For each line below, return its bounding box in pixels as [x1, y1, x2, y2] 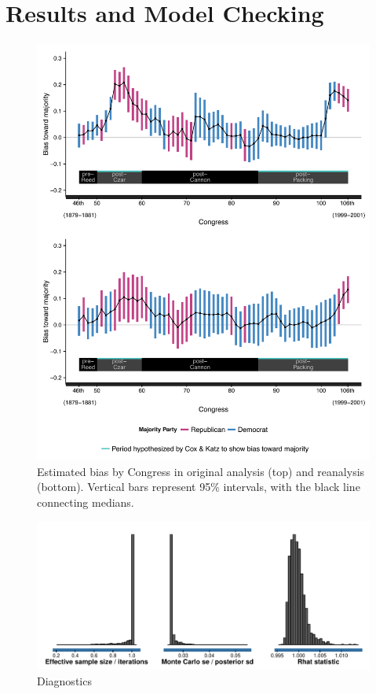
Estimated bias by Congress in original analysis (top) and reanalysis [37, 463, 365, 479]
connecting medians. [37, 494, 134, 511]
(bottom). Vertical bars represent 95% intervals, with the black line [37, 478, 360, 495]
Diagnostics [37, 672, 92, 688]
